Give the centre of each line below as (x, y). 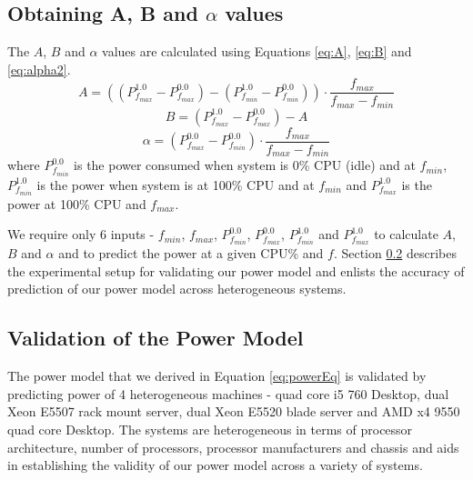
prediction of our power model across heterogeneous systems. (177, 289)
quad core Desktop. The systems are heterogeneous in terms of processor (210, 430)
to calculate (406, 234)
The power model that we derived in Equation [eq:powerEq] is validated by (217, 376)
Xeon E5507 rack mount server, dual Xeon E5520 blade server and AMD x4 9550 (234, 411)
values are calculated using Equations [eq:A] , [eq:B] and (257, 51)
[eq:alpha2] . (39, 69)
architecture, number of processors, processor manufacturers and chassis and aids (233, 447)
